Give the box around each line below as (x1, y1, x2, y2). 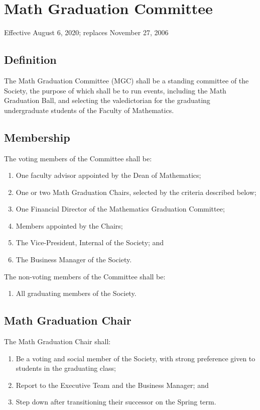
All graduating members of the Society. (16, 288, 137, 298)
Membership (4, 129, 70, 145)
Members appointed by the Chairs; (16, 220, 123, 231)
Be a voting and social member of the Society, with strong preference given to (16, 353, 255, 363)
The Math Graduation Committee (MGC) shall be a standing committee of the (4, 75, 249, 85)
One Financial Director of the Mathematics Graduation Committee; (16, 203, 225, 214)
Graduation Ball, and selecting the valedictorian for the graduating (4, 95, 210, 106)
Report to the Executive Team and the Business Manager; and (16, 379, 209, 390)
